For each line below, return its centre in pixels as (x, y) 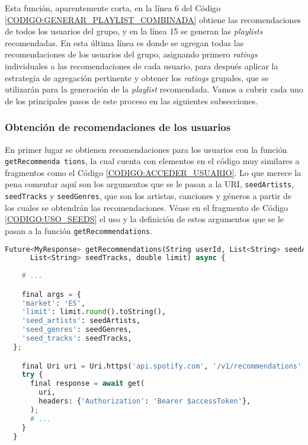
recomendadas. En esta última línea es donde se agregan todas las (124, 42)
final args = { (51, 294)
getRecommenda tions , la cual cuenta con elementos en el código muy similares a (152, 161)
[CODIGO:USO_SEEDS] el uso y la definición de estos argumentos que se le (145, 219)
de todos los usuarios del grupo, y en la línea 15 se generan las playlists (134, 31)
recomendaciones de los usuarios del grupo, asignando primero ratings (131, 54)
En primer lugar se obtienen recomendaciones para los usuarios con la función (146, 149)
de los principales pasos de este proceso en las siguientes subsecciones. (131, 100)
